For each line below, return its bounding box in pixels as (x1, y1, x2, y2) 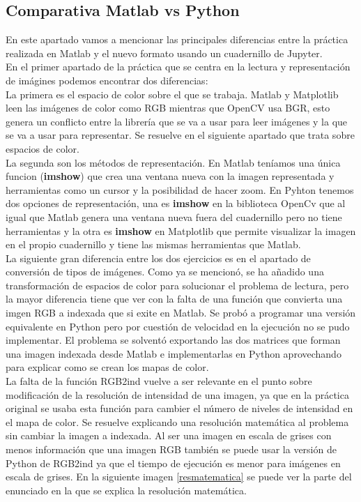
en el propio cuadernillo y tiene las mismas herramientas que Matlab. (6, 237, 301, 252)
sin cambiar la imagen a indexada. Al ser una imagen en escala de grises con (6, 428, 332, 443)
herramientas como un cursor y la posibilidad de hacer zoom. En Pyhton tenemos (6, 182, 354, 197)
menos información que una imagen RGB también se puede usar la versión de (6, 442, 337, 457)
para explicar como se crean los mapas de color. (6, 360, 209, 374)
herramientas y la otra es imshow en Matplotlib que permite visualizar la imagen (6, 223, 356, 238)
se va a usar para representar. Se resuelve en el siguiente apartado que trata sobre (6, 128, 355, 142)
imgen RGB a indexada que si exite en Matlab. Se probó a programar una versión (6, 305, 356, 320)
